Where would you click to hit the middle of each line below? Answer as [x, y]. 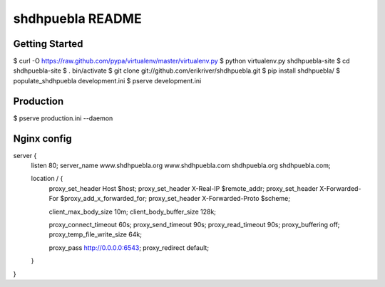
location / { [47, 179]
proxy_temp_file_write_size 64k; [96, 234]
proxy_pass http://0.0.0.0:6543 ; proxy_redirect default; [129, 247]
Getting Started [48, 44]
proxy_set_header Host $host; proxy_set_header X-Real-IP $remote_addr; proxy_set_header [184, 188]
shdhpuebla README [77, 19]
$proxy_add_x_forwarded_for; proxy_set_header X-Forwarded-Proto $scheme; [175, 199]
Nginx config [42, 139]
